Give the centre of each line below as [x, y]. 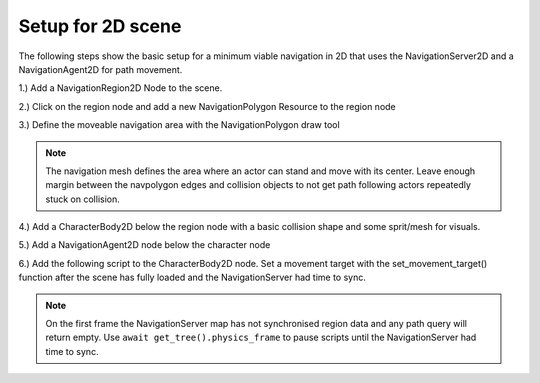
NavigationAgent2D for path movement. [100, 69]
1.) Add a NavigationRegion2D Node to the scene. [120, 88]
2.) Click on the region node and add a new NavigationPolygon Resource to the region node [207, 106]
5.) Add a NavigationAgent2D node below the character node [144, 245]
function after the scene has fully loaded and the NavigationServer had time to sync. [192, 277]
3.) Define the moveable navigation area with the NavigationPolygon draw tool [179, 125]
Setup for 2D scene [100, 26]
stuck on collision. [82, 199]
